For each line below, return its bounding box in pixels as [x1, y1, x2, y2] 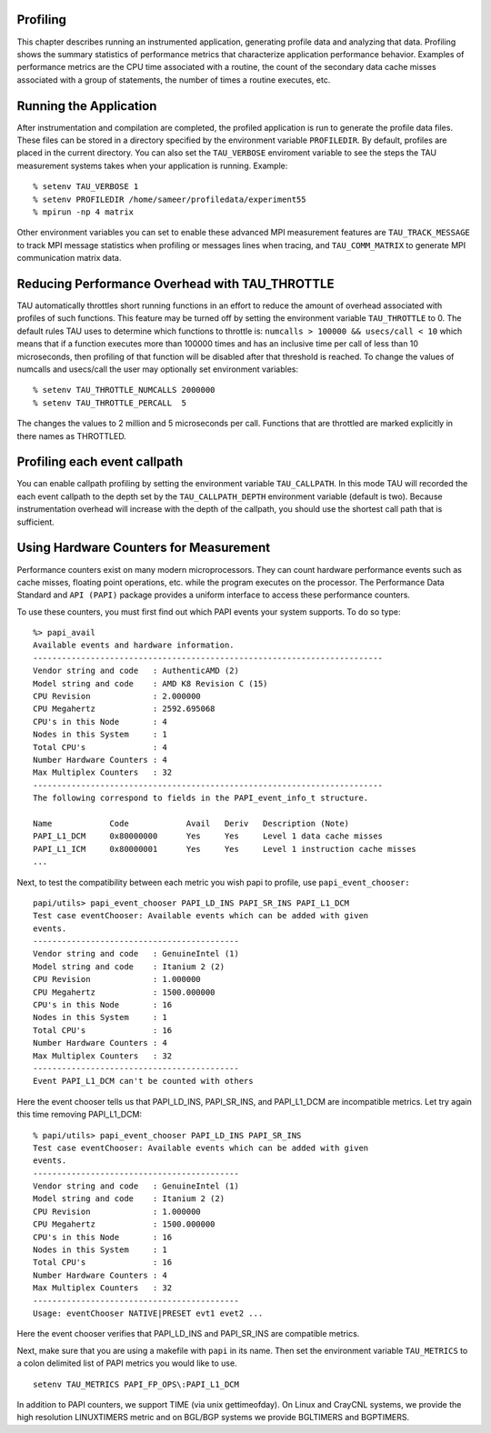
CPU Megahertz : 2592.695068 [33, 704, 215, 714]
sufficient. [16, 516, 55, 527]
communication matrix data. [16, 253, 122, 264]
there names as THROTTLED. [16, 430, 126, 441]
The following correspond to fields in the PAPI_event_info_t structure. [33, 793, 369, 804]
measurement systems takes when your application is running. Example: [16, 160, 288, 171]
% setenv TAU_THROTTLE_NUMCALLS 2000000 [33, 385, 215, 396]
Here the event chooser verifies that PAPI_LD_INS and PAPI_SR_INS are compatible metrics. [16, 1328, 360, 1339]
